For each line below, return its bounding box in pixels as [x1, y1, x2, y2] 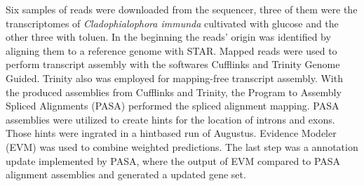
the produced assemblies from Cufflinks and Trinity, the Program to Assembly [6, 84, 342, 99]
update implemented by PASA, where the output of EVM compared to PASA [6, 153, 341, 168]
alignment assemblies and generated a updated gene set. [6, 167, 246, 182]
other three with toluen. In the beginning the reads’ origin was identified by [6, 29, 331, 44]
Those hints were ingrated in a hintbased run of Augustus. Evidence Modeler [6, 126, 337, 140]
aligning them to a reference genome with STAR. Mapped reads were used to [6, 43, 337, 58]
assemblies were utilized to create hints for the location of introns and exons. [6, 112, 335, 126]
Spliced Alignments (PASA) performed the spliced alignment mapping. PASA [6, 98, 339, 113]
